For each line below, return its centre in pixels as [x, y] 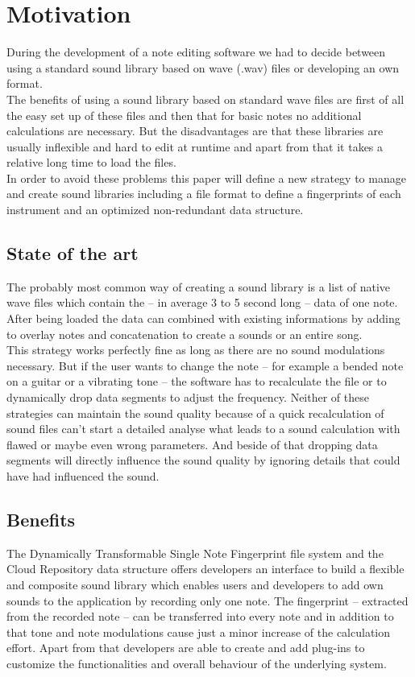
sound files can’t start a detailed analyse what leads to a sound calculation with [203, 429]
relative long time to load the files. [91, 162]
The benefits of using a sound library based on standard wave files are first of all [205, 99]
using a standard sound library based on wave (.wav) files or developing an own [203, 67]
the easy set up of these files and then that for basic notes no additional [184, 115]
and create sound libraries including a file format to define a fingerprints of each [204, 194]
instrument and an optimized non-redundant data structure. [155, 210]
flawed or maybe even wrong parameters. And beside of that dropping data [192, 444]
